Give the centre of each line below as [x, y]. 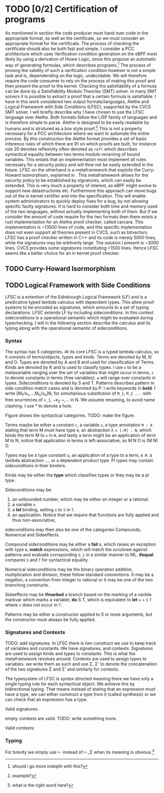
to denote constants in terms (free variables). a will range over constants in [81, 378]
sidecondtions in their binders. [36, 466]
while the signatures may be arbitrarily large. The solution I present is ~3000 [82, 243]
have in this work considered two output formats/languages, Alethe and [77, 101]
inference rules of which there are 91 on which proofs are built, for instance [81, 144]
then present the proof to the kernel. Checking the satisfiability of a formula [81, 86]
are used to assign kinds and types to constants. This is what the [70, 653]
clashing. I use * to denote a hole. [39, 406]
